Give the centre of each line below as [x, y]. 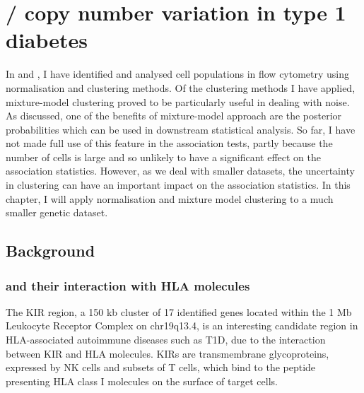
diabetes [47, 40]
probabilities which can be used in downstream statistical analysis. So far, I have [181, 129]
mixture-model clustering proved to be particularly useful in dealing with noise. [178, 101]
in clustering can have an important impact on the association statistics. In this [178, 185]
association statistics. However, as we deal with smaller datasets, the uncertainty [180, 171]
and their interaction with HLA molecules [128, 285]
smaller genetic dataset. [57, 212]
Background [51, 251]
